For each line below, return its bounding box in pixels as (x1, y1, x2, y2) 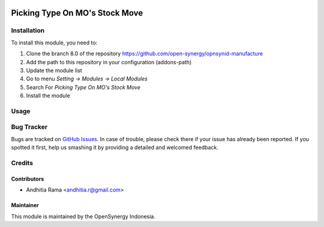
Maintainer (11, 202, 39, 209)
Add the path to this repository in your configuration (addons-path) (26, 58, 192, 65)
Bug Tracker (11, 123, 48, 132)
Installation (11, 26, 45, 35)
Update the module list (26, 67, 82, 74)
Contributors (11, 175, 44, 183)
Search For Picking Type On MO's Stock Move (26, 83, 141, 91)
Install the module (26, 92, 70, 99)
